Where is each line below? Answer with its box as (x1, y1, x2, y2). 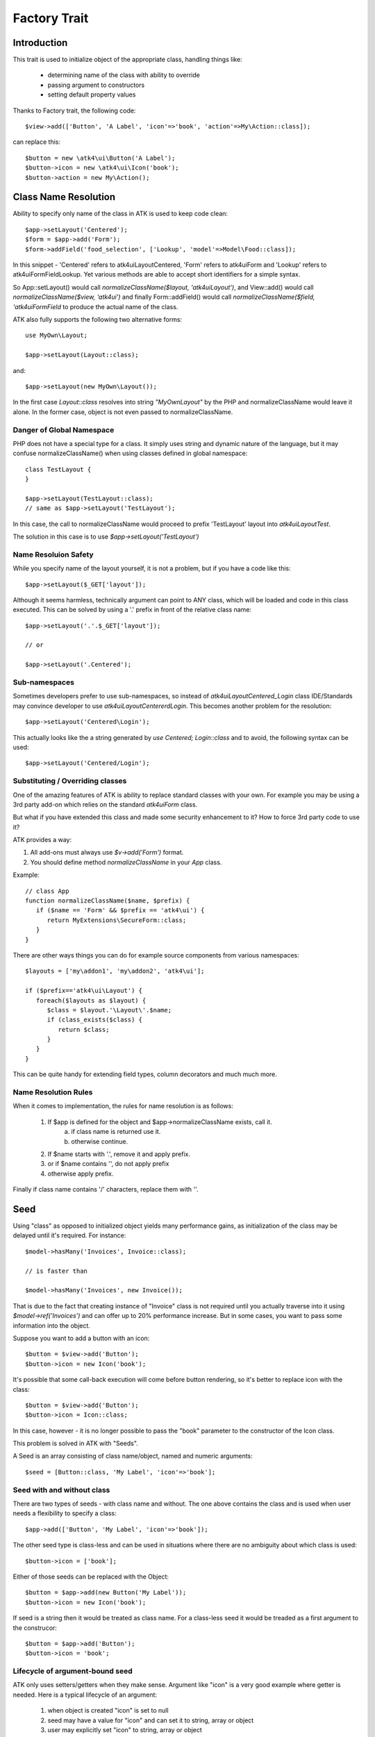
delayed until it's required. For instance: (12, 1231, 126, 1240)
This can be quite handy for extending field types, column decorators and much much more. (12, 1070, 278, 1078)
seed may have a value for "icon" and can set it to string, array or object (47, 1716, 254, 1724)
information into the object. (12, 1321, 90, 1330)
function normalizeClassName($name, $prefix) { (25, 897, 190, 905)
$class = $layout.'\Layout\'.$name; (47, 1006, 172, 1014)
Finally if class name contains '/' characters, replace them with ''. (12, 1185, 199, 1194)
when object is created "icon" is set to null (47, 1706, 169, 1715)
